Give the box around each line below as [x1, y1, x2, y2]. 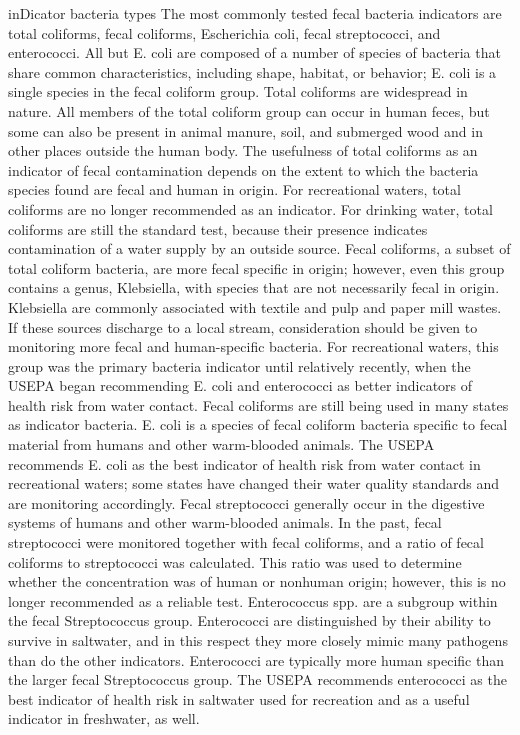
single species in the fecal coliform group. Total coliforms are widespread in [8, 81, 468, 102]
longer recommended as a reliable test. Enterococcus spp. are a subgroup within [8, 590, 498, 611]
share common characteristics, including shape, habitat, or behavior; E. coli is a [8, 61, 497, 82]
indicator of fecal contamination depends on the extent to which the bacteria [8, 159, 479, 180]
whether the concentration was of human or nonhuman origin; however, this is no [8, 571, 506, 592]
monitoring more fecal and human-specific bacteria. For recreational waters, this [8, 336, 499, 357]
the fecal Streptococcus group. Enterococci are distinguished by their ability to [8, 610, 491, 631]
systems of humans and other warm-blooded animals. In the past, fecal [8, 512, 442, 533]
